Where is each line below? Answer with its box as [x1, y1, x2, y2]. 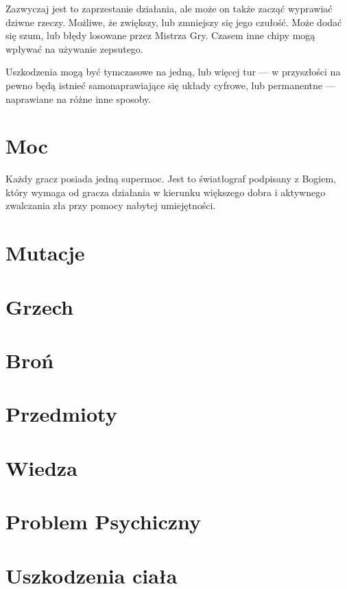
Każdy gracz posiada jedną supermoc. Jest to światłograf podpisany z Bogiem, [5, 171, 336, 186]
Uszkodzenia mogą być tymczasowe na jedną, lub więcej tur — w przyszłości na [5, 64, 341, 79]
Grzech [5, 292, 73, 320]
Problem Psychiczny [5, 507, 202, 536]
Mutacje [5, 239, 85, 267]
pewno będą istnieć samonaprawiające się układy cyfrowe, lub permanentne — [5, 77, 335, 92]
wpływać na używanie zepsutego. [5, 41, 143, 56]
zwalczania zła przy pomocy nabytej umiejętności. [5, 198, 216, 213]
